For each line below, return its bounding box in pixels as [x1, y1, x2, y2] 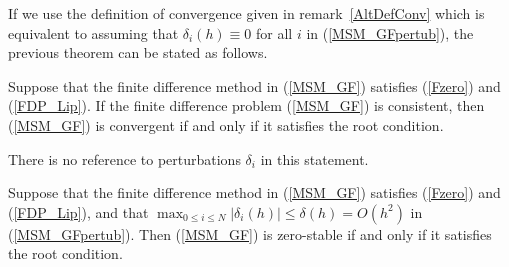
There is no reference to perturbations [8, 148, 241, 169]
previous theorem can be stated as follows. [8, 42, 268, 63]
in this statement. [260, 148, 369, 169]
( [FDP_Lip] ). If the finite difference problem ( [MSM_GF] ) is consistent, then [8, 95, 485, 116]
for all [256, 22, 293, 43]
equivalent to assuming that [8, 22, 179, 43]
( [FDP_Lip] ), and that [8, 201, 149, 222]
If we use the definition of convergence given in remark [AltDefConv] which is [8, 3, 485, 23]
